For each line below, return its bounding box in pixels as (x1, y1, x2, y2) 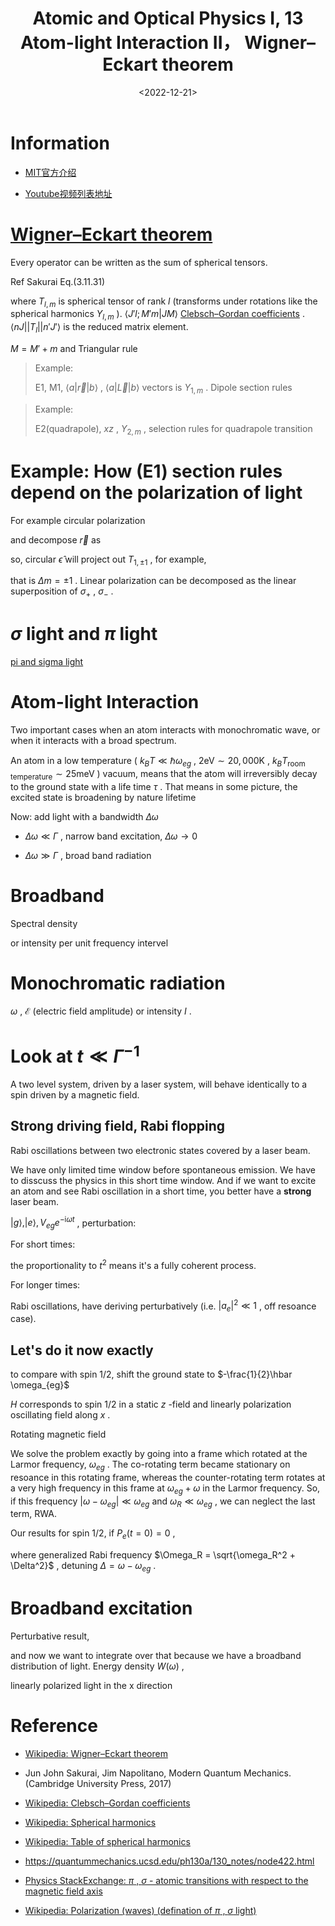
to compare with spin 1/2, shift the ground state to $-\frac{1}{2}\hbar (10, 1368, 293, 1380)
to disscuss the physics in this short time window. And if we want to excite (10, 1174, 317, 1186)
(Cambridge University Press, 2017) (24, 1777, 172, 1789)
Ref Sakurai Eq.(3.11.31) (10, 275, 106, 287)
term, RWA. (10, 1508, 58, 1520)
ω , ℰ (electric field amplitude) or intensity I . (10, 1005, 192, 1017)
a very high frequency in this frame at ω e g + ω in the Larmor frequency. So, (10, 1482, 321, 1496)
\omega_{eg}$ (10, 1378, 70, 1391)
